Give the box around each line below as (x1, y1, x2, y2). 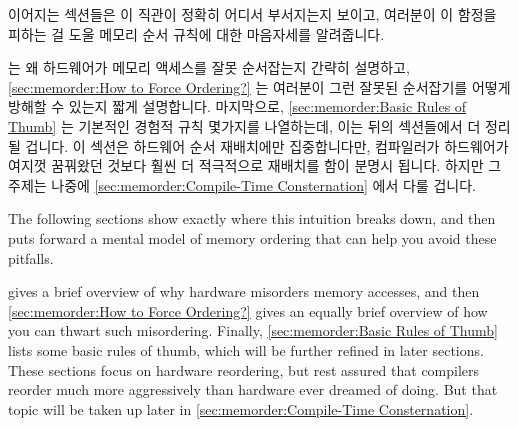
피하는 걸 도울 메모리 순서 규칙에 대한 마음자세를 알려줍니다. (8, 23, 385, 44)
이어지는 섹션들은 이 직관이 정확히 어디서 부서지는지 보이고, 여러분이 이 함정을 (8, 4, 497, 24)
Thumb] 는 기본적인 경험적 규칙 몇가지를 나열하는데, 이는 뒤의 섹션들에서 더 (8, 115, 481, 136)
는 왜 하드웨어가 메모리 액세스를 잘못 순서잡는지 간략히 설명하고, (8, 57, 410, 78)
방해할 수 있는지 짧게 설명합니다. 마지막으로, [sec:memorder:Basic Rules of (8, 96, 467, 117)
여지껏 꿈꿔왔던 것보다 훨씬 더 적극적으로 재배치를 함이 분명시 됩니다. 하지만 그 (8, 155, 502, 176)
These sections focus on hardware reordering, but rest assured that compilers (8, 359, 480, 380)
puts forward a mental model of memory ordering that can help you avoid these (8, 227, 497, 248)
